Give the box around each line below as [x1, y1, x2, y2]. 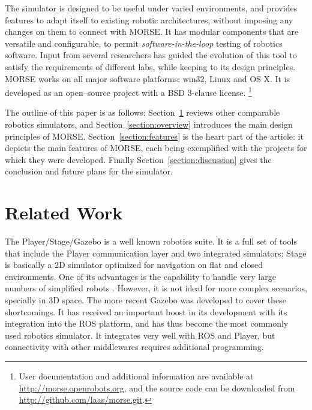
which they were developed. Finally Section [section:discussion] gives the [5, 153, 272, 165]
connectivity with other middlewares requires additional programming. [5, 340, 264, 353]
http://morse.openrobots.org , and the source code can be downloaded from [19, 381, 295, 394]
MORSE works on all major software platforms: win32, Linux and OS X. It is [5, 72, 290, 85]
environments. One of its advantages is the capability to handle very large [5, 270, 276, 282]
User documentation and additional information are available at [19, 370, 254, 382]
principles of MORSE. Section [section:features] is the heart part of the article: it [5, 129, 304, 142]
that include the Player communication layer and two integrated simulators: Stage [5, 246, 307, 259]
